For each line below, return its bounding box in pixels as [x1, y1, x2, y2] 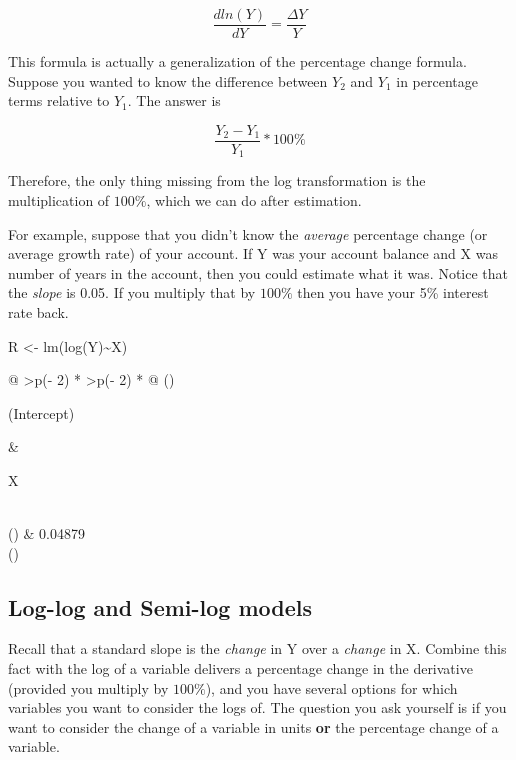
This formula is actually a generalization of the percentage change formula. [8, 51, 467, 72]
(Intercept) [8, 402, 75, 423]
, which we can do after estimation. [146, 189, 362, 210]
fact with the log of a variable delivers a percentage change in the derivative [8, 658, 473, 679]
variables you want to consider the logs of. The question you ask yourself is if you [8, 697, 507, 718]
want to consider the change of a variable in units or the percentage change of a [8, 716, 499, 737]
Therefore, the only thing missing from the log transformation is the [8, 170, 426, 191]
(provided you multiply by [8, 677, 169, 698]
